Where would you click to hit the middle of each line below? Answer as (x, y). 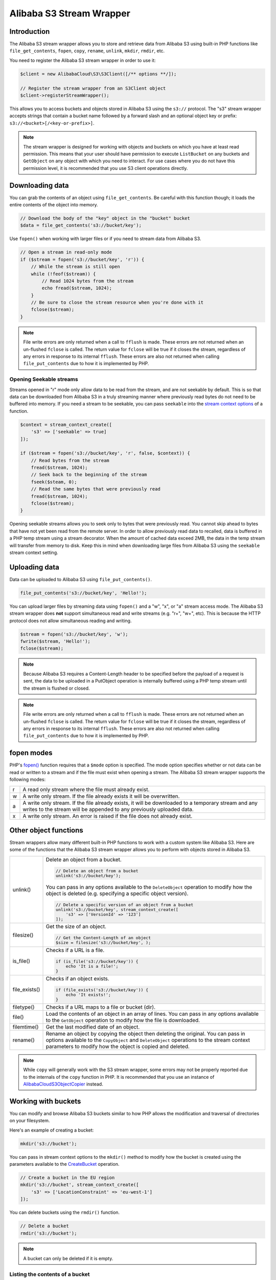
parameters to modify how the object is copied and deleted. (118, 1046)
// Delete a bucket (44, 1226)
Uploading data (34, 567)
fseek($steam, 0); (54, 482)
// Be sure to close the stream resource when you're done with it (117, 303)
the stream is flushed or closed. (56, 688)
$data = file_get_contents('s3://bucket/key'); (81, 226)
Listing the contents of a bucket (50, 1274)
